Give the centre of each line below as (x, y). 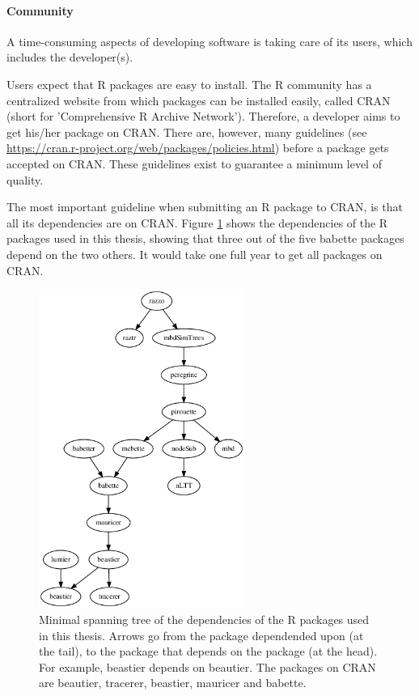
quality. (25, 179)
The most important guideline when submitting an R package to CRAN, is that (205, 207)
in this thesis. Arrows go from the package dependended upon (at (201, 635)
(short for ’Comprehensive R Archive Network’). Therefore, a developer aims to (203, 116)
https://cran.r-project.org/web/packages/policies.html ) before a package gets (198, 148)
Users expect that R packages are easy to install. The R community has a (189, 84)
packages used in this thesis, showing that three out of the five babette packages (205, 238)
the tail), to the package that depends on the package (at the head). (208, 651)
